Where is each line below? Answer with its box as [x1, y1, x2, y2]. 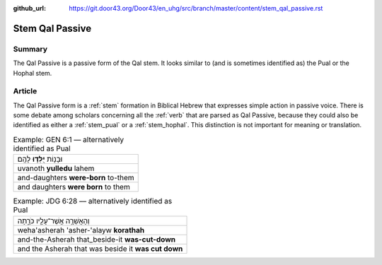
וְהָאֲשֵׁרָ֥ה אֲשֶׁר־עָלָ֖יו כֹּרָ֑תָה [17, 216, 90, 225]
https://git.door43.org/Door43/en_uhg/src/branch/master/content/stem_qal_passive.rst [69, 4, 323, 12]
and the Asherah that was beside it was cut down [17, 244, 183, 254]
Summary [13, 44, 48, 54]
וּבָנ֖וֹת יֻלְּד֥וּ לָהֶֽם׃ [17, 154, 63, 164]
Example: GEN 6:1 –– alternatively [13, 135, 124, 145]
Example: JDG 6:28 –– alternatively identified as [13, 196, 173, 206]
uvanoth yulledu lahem [17, 163, 95, 173]
